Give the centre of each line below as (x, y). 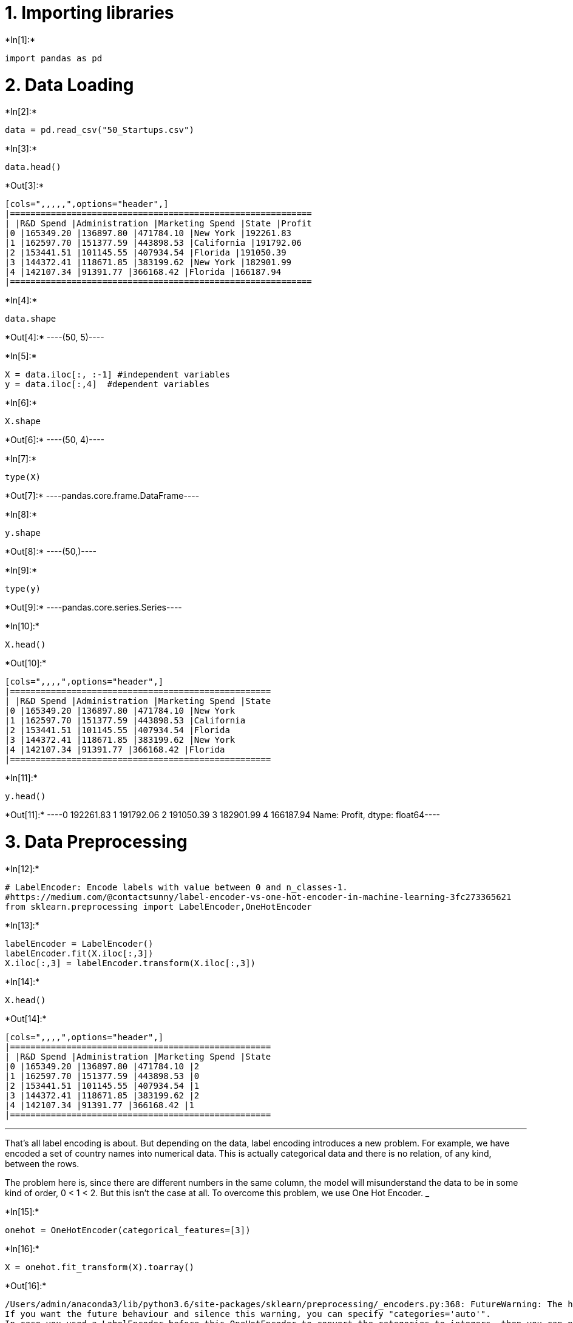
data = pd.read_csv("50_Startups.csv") (100, 130)
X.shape (23, 421)
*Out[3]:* (25, 186)
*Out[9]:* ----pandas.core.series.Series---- (93, 607)
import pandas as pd (54, 58)
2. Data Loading (70, 85)
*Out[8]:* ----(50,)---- (51, 552)
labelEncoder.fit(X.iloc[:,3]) (79, 953)
